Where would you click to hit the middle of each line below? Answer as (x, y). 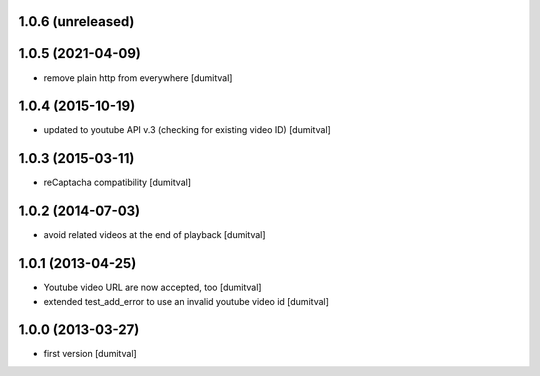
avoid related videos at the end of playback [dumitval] (154, 235)
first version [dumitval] (90, 354)
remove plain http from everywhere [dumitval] (138, 77)
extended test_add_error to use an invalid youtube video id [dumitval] (186, 301)
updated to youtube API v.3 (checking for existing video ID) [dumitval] (187, 130)
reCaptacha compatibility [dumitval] (117, 182)
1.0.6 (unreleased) (76, 21)
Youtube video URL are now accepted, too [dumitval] (152, 287)
